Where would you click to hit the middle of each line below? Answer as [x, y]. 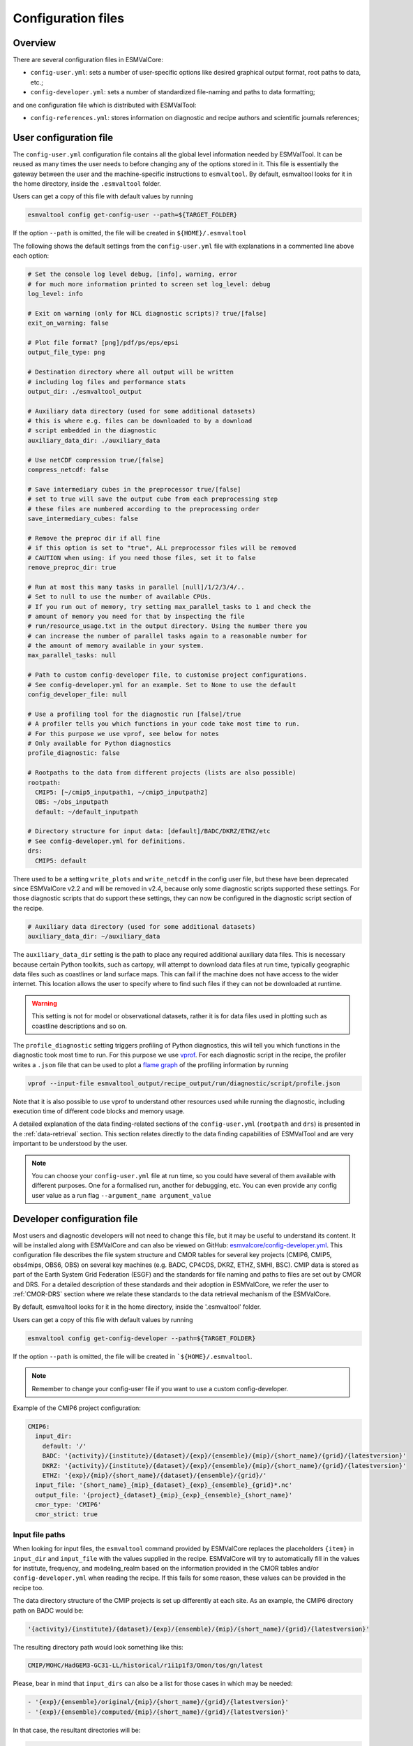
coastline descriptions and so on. [80, 1026]
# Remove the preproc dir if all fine [94, 538]
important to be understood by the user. [70, 1144]
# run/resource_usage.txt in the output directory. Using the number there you [167, 626]
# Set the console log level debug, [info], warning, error [133, 274]
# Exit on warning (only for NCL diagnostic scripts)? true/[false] [147, 313]
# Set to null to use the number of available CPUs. [120, 597]
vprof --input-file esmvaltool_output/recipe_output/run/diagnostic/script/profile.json [184, 1083]
